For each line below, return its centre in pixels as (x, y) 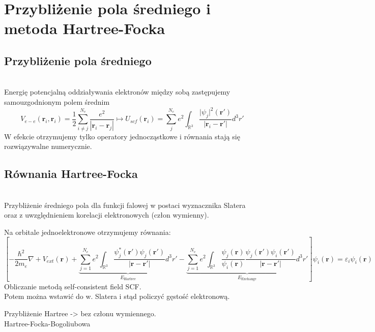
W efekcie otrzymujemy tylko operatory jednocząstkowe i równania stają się (122, 136)
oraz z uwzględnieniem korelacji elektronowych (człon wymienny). (107, 215)
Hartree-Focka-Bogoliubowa (47, 323)
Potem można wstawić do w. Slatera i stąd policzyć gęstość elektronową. (117, 296)
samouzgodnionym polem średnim (57, 101)
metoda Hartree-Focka (85, 28)
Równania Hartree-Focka (71, 174)
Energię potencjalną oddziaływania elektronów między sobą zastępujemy (117, 92)
